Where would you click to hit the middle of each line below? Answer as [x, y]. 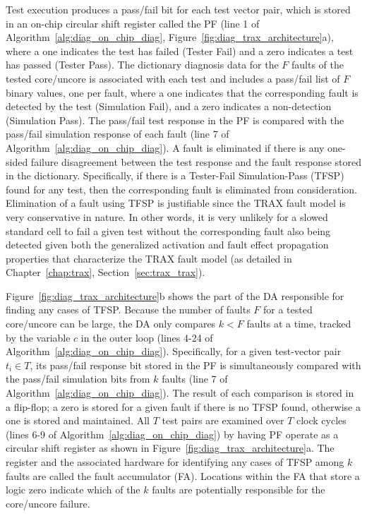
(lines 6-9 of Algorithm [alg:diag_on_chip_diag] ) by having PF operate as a [172, 434]
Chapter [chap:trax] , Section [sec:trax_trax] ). [106, 272]
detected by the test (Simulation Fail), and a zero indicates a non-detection [169, 106]
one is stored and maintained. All [78, 420]
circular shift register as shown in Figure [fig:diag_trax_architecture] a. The [170, 448]
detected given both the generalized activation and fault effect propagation [167, 245]
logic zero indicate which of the [73, 490]
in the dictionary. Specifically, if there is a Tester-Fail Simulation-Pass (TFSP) [175, 175]
